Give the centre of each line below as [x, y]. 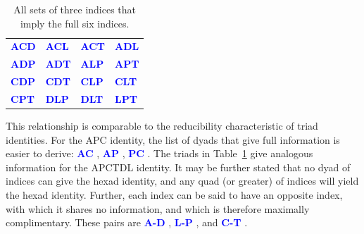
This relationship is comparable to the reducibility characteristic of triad [162, 126]
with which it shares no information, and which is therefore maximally [158, 208]
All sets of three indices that [75, 9]
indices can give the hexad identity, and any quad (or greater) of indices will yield [182, 181]
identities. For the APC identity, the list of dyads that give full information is [173, 139]
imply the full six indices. [75, 23]
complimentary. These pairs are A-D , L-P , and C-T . [127, 222]
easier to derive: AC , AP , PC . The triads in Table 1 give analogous [159, 153]
